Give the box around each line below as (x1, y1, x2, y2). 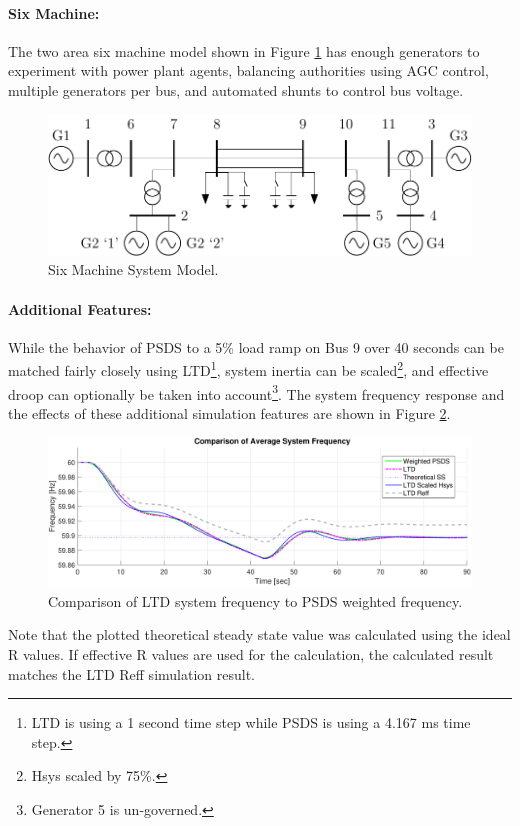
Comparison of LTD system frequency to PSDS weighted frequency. (48, 590, 463, 611)
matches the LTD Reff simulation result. (8, 663, 255, 684)
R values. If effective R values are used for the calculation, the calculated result (8, 644, 494, 665)
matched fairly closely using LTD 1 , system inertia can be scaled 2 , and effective (8, 357, 489, 380)
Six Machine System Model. (48, 259, 219, 280)
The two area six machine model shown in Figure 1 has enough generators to (8, 40, 480, 61)
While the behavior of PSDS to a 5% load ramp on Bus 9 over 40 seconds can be (8, 336, 504, 357)
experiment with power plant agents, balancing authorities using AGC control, (8, 60, 489, 81)
